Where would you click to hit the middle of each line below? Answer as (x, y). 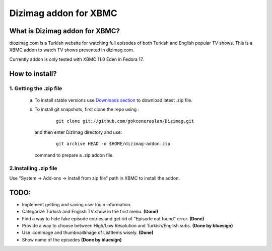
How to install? (33, 74)
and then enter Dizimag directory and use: (78, 132)
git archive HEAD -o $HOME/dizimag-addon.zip (113, 144)
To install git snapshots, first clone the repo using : (87, 109)
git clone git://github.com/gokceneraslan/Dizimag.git (125, 121)
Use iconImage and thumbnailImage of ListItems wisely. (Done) (88, 233)
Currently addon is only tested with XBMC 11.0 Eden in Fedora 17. (77, 59)
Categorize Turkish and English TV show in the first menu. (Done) (90, 212)
